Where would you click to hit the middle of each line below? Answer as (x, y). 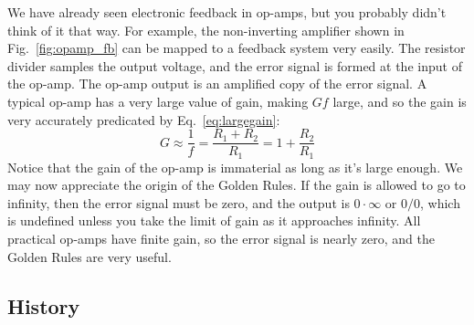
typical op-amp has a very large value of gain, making (158, 101)
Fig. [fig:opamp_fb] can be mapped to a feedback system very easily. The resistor (237, 48)
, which (440, 202)
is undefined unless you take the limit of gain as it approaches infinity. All (214, 220)
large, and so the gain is (400, 101)
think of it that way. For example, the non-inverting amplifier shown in (206, 30)
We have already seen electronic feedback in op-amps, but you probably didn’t (227, 12)
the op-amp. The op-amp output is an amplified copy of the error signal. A (217, 84)
